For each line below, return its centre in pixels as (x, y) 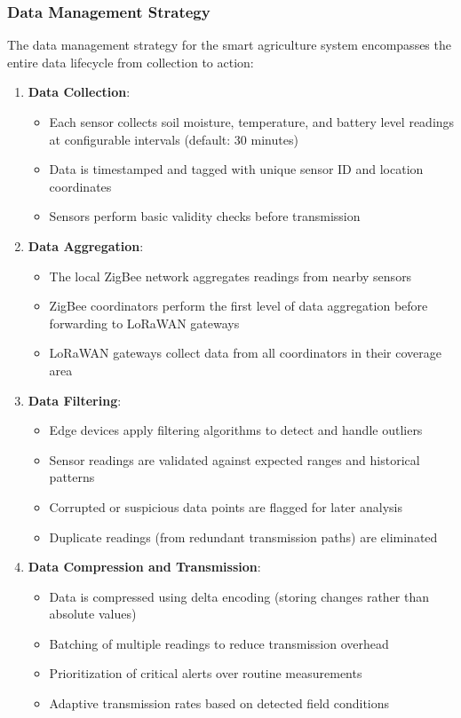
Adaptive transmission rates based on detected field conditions (219, 703)
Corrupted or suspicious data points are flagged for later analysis (226, 506)
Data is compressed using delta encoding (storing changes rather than (239, 596)
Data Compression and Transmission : (144, 567)
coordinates (80, 186)
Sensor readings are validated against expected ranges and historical (234, 459)
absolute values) (93, 614)
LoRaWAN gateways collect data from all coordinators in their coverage (245, 353)
